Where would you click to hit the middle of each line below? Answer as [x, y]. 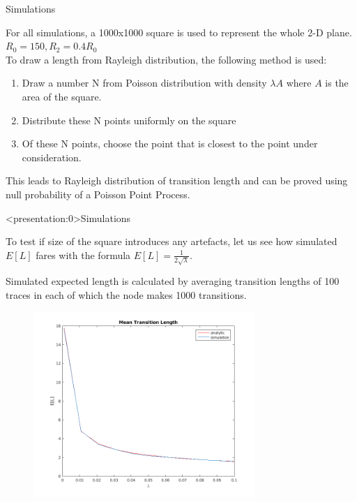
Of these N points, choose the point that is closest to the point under [170, 143]
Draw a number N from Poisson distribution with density [144, 83]
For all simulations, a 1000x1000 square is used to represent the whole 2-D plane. [179, 32]
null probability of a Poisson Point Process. [98, 194]
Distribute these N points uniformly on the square [129, 120]
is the [337, 83]
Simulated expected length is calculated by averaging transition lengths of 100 [173, 281]
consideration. [52, 157]
